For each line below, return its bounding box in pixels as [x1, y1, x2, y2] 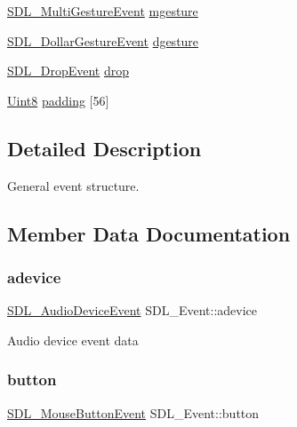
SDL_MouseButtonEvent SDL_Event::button [7, 403, 260, 422]
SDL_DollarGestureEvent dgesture [7, 31, 199, 50]
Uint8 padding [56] [7, 91, 109, 109]
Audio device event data [7, 330, 139, 349]
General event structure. [7, 176, 140, 194]
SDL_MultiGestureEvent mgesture [7, 2, 198, 20]
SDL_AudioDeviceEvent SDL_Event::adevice [7, 301, 257, 320]
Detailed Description [7, 134, 202, 162]
